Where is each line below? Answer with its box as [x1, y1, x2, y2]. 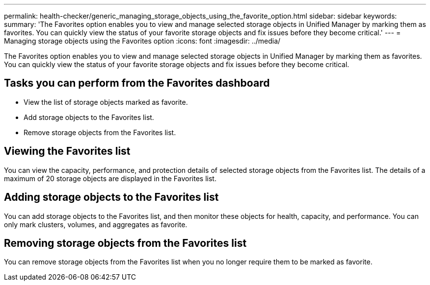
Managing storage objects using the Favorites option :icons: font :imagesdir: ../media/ [4, 37, 281, 45]
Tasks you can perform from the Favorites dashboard [4, 77, 270, 90]
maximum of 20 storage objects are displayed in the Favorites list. [4, 174, 216, 183]
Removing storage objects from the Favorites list [4, 237, 247, 249]
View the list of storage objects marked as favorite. [24, 97, 188, 106]
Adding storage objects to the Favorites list [4, 191, 219, 204]
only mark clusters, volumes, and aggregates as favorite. [4, 220, 188, 229]
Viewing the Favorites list [4, 145, 131, 158]
